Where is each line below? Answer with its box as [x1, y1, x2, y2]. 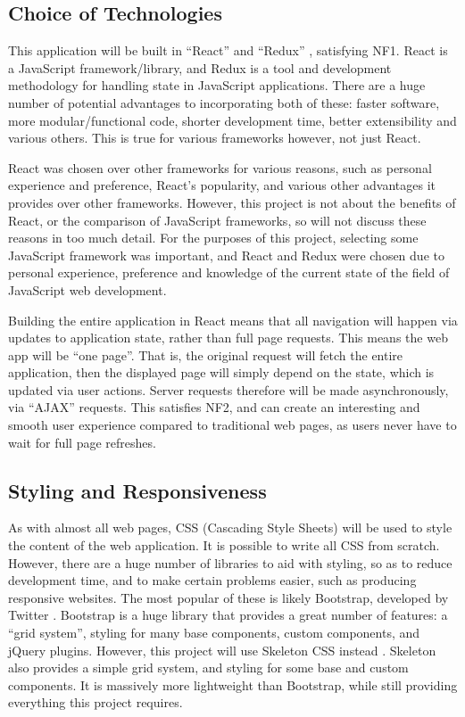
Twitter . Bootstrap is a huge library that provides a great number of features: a [8, 606, 448, 624]
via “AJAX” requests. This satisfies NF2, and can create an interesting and [8, 398, 420, 416]
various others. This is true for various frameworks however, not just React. [8, 128, 421, 147]
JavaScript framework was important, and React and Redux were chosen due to [8, 245, 444, 264]
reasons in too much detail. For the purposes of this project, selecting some [8, 228, 419, 247]
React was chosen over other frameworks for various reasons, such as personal [8, 158, 432, 177]
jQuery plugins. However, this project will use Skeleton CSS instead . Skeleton [8, 640, 436, 659]
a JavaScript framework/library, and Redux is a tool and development [8, 58, 392, 77]
